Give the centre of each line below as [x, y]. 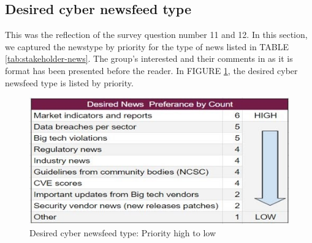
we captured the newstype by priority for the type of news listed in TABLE [147, 46]
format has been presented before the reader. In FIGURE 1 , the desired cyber [151, 70]
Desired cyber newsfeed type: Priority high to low [123, 233]
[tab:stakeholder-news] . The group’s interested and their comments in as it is [149, 58]
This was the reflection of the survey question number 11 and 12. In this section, [156, 35]
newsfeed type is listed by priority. [69, 82]
